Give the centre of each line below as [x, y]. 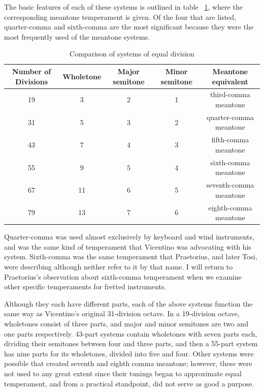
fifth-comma [230, 140]
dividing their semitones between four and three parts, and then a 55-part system [131, 343]
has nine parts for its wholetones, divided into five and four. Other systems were [129, 353]
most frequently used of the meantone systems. [77, 36]
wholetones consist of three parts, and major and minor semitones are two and [126, 324]
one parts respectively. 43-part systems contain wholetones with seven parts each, [131, 333]
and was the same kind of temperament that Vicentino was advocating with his [128, 246]
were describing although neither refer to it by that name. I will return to [119, 267]
